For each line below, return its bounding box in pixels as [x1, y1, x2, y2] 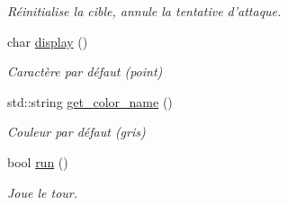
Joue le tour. [7, 183, 78, 201]
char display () [7, 31, 88, 50]
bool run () [7, 152, 68, 171]
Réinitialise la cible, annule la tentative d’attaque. [7, 2, 282, 20]
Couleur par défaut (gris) [7, 122, 146, 141]
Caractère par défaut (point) [7, 62, 163, 81]
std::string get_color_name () [7, 92, 173, 111]
